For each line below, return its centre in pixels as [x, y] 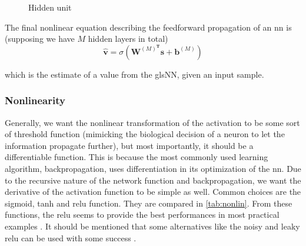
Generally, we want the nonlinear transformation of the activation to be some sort [152, 122]
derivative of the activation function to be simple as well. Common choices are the [153, 192]
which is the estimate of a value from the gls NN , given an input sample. [134, 74]
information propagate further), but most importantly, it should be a [129, 145]
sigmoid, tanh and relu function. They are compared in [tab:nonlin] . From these [149, 203]
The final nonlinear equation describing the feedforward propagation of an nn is [148, 27]
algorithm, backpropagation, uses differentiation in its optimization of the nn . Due [153, 168]
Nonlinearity [35, 100]
